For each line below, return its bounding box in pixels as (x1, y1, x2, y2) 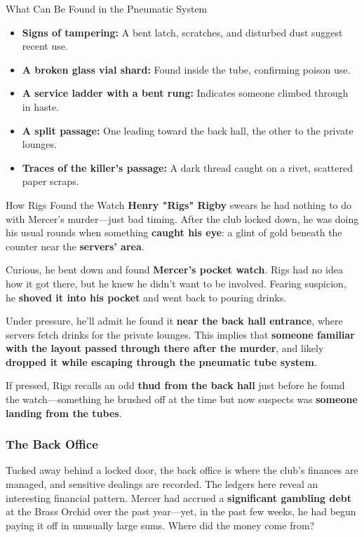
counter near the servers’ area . (6, 238, 144, 253)
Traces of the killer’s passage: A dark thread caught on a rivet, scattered (22, 160, 353, 175)
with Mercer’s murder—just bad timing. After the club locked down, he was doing (6, 211, 359, 226)
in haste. (22, 99, 59, 114)
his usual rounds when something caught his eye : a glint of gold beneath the (6, 225, 342, 240)
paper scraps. (22, 174, 79, 189)
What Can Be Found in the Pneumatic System (6, 1, 208, 15)
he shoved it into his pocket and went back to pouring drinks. (6, 290, 287, 304)
